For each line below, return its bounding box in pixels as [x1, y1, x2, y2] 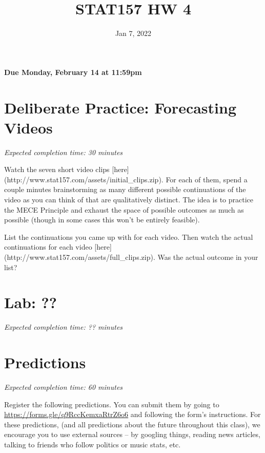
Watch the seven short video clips [4, 164, 110, 175]
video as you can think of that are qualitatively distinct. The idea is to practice [4, 194, 254, 204]
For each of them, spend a [166, 174, 248, 184]
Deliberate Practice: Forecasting [4, 97, 237, 118]
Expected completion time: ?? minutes [4, 322, 123, 332]
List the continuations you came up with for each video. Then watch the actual [4, 231, 253, 242]
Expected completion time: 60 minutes [4, 382, 123, 392]
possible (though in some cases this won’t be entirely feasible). [4, 214, 200, 225]
